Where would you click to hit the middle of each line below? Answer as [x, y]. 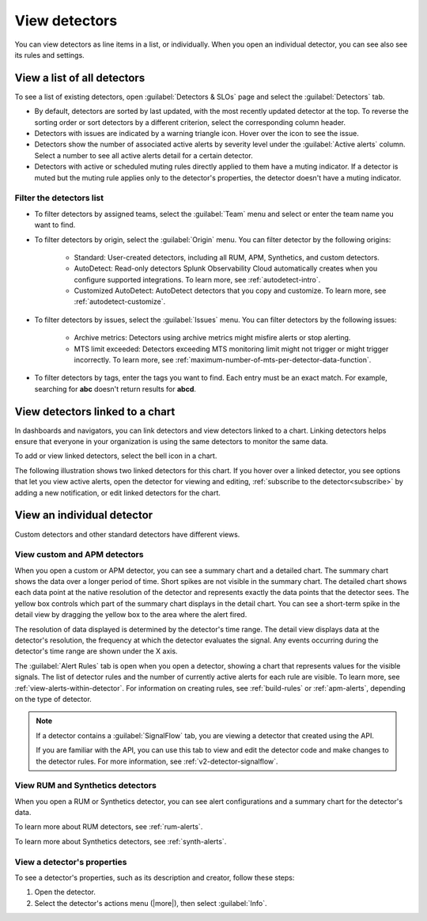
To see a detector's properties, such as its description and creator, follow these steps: [155, 877]
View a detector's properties [71, 862]
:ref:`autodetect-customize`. [120, 301]
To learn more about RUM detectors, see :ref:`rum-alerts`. [109, 827]
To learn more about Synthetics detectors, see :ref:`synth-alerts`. [121, 841]
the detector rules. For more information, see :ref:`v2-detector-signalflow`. [157, 761]
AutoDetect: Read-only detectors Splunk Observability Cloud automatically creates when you [226, 268]
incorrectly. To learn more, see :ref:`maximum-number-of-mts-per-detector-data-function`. [223, 360]
